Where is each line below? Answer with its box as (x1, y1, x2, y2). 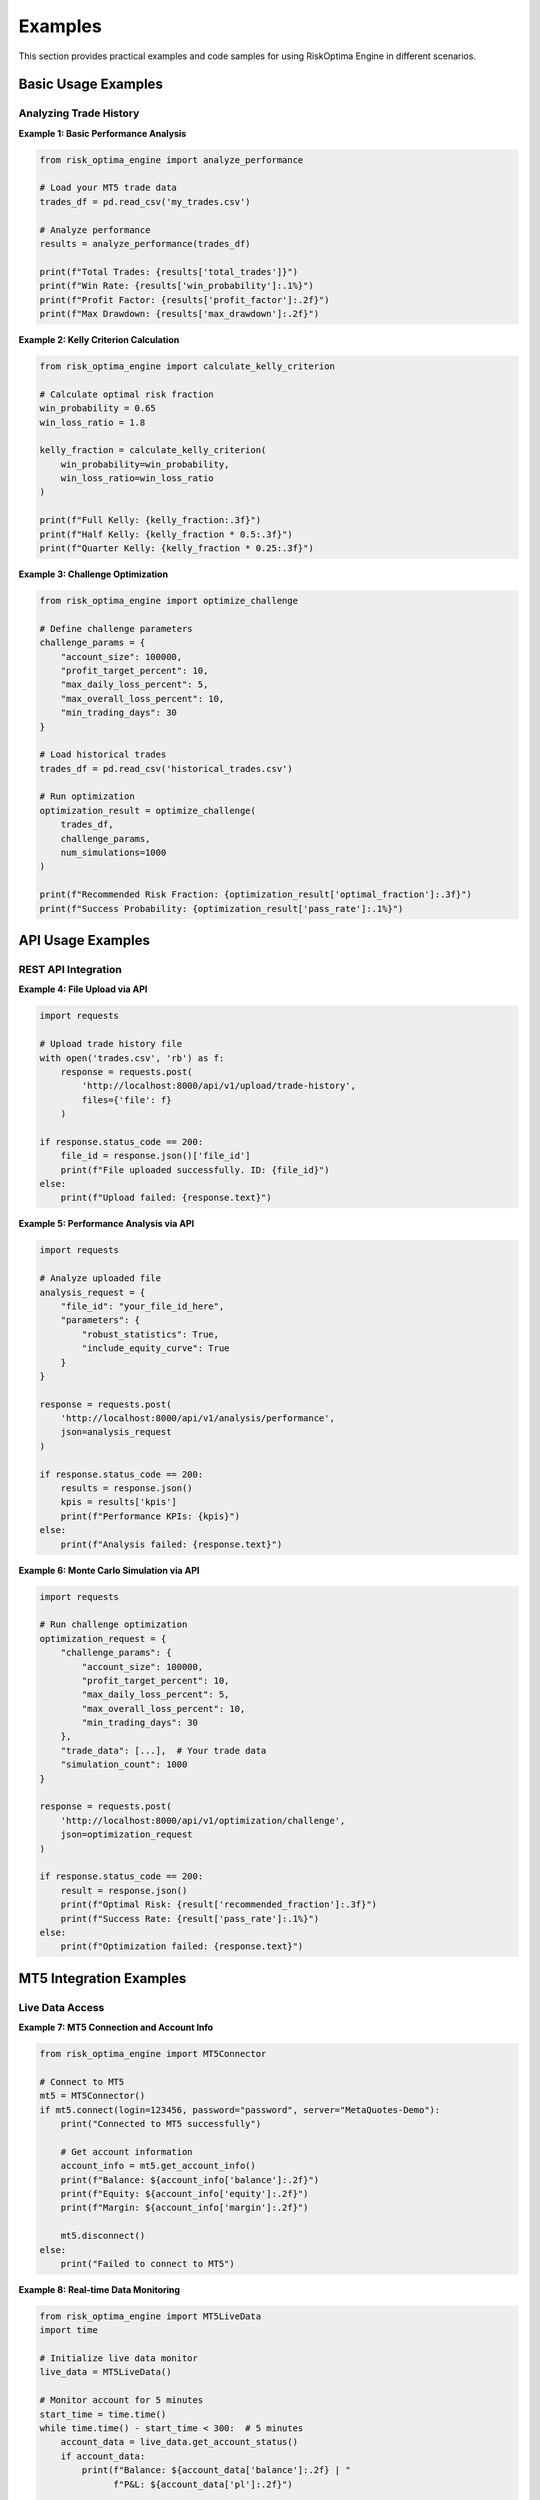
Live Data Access (18, 2000, 105, 2014)
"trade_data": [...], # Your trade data (60, 1745, 267, 1756)
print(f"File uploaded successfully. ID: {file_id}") (60, 1164, 330, 1175)
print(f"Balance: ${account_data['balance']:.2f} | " (81, 2465, 351, 2476)
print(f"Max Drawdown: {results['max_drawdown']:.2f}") (39, 308, 320, 319)
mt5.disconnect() (60, 2230, 146, 2242)
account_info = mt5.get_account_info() (60, 2160, 257, 2172)
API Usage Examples (18, 932, 150, 949)
